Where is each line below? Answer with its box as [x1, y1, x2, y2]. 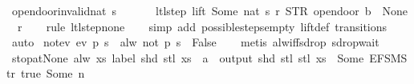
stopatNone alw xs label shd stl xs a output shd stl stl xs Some [11, 49, 364, 66]
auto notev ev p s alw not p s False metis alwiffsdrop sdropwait [11, 34, 379, 50]
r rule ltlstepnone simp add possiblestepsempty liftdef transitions [17, 18, 388, 34]
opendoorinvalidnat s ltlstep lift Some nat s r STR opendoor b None [11, 2, 408, 18]
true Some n [20, 65, 85, 82]
